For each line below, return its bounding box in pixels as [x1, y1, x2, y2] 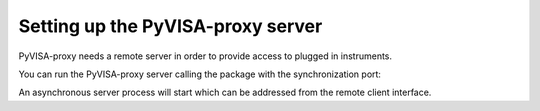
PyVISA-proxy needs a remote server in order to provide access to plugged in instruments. [18, 50, 393, 62]
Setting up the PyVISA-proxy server [18, 15, 323, 37]
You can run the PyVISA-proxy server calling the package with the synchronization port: [18, 68, 382, 80]
